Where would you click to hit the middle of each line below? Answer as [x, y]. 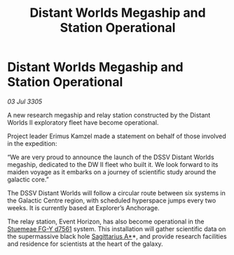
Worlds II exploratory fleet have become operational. [83, 122]
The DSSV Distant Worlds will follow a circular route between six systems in [116, 193]
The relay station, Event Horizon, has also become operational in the [106, 221]
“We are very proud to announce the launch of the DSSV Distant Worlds [111, 157]
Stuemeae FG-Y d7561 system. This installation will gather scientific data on [117, 228]
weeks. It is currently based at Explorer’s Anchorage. [83, 207]
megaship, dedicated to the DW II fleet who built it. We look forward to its [113, 164]
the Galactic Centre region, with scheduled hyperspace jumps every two [112, 200]
